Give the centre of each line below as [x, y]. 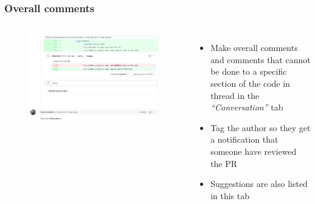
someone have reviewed [254, 151]
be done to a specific [249, 71]
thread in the [235, 95]
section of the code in [250, 83]
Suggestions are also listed [259, 184]
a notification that [244, 139]
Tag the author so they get [261, 127]
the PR [224, 163]
